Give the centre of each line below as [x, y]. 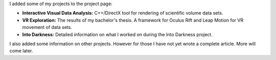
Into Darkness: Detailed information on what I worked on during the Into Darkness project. [118, 34]
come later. [21, 51]
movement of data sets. [47, 27]
